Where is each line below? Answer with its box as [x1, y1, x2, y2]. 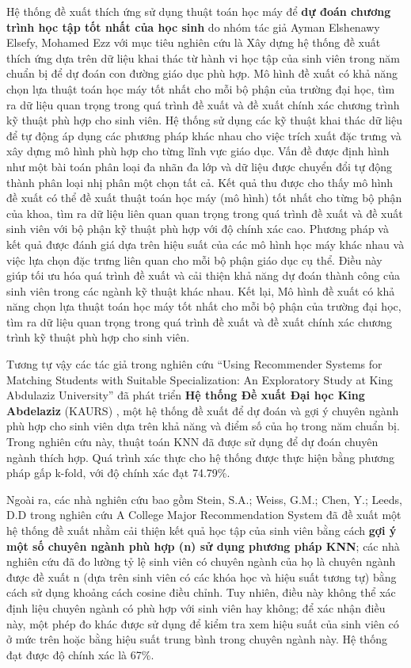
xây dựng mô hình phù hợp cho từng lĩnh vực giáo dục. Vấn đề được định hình [6, 143, 390, 159]
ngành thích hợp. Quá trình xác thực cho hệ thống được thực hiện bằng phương [6, 449, 395, 465]
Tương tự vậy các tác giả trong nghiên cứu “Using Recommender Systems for [6, 356, 382, 372]
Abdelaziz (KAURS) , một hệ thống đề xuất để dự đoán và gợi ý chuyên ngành [6, 402, 399, 418]
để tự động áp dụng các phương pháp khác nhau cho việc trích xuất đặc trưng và [6, 127, 401, 143]
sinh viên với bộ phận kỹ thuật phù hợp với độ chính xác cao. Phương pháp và [6, 220, 389, 237]
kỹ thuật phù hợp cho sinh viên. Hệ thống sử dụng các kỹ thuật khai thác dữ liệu [6, 112, 402, 128]
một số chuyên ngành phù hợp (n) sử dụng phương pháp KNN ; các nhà [6, 537, 400, 554]
